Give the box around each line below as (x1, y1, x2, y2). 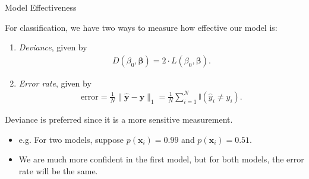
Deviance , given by (18, 41, 87, 53)
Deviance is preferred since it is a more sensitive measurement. (5, 113, 233, 125)
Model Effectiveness (5, 1, 77, 13)
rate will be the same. (18, 164, 98, 177)
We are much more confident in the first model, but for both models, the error (18, 153, 304, 165)
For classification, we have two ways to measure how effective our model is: (5, 21, 278, 33)
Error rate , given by (18, 76, 92, 89)
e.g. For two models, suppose (18, 133, 124, 145)
